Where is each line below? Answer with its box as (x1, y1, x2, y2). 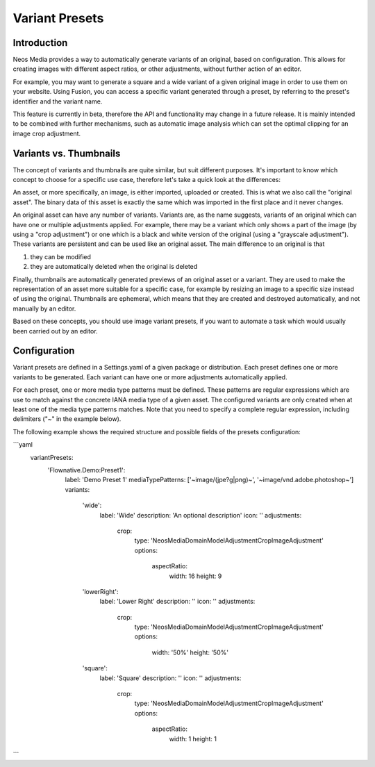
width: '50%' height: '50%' (151, 648, 229, 657)
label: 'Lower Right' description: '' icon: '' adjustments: (99, 597, 256, 606)
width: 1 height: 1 (169, 734, 217, 743)
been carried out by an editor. (12, 327, 98, 335)
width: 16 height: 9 (169, 572, 222, 580)
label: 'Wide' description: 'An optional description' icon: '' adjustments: (99, 511, 302, 519)
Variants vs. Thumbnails (12, 147, 121, 159)
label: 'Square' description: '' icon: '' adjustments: (99, 674, 242, 682)
